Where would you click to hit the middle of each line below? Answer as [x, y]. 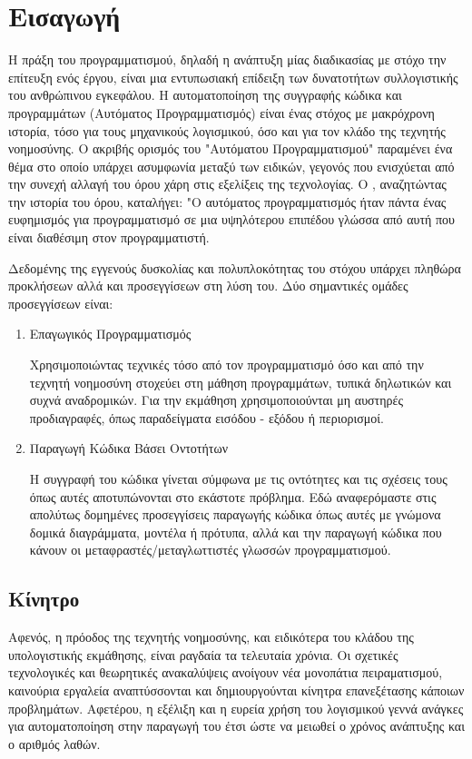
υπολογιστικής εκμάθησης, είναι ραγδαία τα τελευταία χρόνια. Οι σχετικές [203, 654]
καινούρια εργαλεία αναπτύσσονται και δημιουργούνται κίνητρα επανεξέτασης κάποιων [236, 690]
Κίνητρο [44, 599]
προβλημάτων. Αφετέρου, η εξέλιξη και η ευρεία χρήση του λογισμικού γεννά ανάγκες [236, 708]
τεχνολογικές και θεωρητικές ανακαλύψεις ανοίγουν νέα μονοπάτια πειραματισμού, [226, 672]
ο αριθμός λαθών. [54, 743]
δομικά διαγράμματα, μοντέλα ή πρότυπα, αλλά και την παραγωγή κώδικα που [236, 532]
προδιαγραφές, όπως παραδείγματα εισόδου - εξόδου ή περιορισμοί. [206, 417]
